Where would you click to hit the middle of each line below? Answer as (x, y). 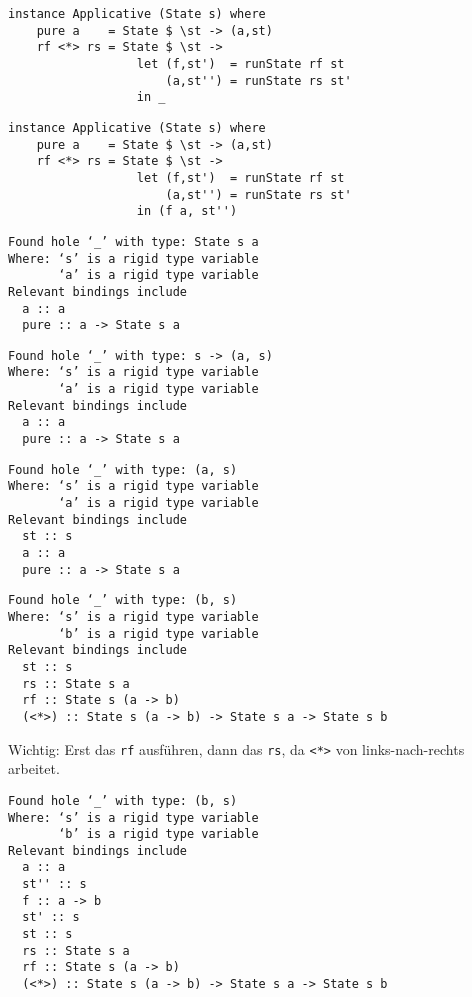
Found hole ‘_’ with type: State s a (133, 241)
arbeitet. (34, 768)
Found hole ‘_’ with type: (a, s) (123, 469)
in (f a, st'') (187, 211)
